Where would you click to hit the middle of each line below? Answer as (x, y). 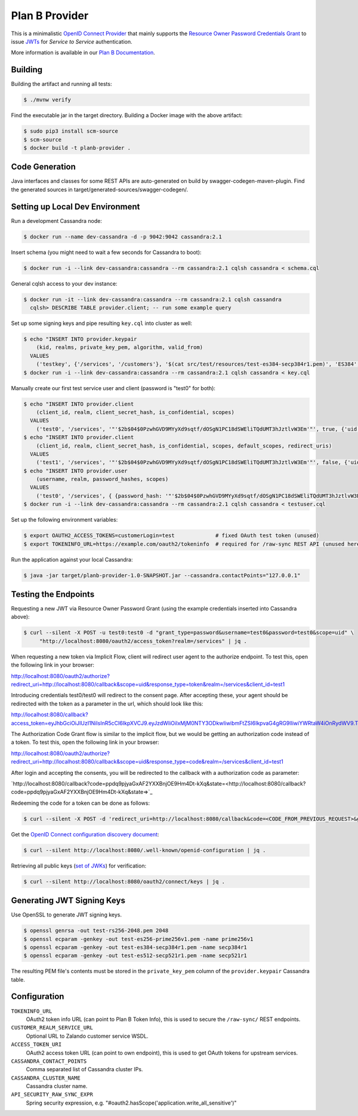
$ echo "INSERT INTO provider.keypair (80, 339)
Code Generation (43, 167)
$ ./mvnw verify (47, 100)
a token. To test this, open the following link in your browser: (85, 742)
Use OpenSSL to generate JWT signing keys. (67, 915)
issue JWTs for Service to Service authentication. (72, 41)
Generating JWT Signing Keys (68, 901)
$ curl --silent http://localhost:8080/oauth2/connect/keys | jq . (124, 882)
